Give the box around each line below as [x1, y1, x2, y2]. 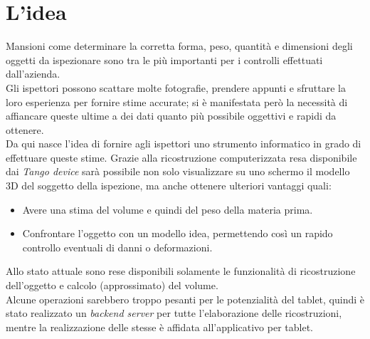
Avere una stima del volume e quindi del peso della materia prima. [22, 202, 313, 217]
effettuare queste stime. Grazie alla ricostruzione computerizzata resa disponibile [6, 150, 357, 165]
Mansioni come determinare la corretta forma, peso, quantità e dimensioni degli [6, 38, 353, 53]
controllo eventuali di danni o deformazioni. [22, 239, 213, 254]
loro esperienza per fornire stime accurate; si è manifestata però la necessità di [6, 94, 348, 109]
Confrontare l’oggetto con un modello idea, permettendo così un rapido [22, 226, 333, 241]
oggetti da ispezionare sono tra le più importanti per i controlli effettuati [6, 52, 323, 67]
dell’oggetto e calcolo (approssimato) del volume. [6, 278, 218, 293]
